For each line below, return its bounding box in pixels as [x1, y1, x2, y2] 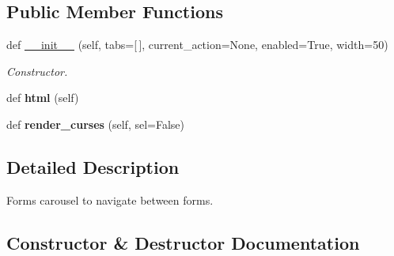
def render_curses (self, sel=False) [6, 115, 185, 132]
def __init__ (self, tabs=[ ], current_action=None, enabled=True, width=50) [6, 36, 388, 53]
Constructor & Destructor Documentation [6, 230, 360, 254]
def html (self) [6, 89, 79, 106]
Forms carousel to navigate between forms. [6, 191, 214, 208]
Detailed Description [6, 154, 180, 179]
